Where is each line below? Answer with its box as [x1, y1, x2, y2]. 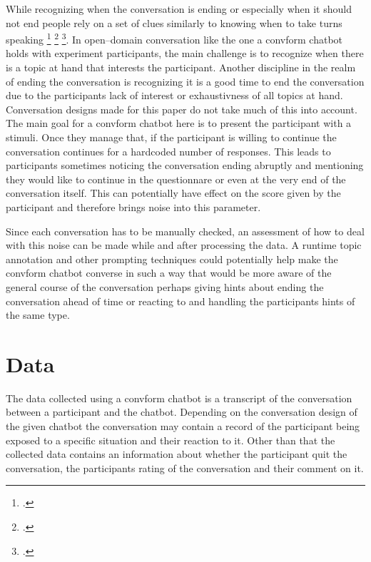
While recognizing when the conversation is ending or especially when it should [6, 1, 352, 16]
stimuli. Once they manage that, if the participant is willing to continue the [6, 130, 337, 144]
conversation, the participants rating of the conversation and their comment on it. [6, 460, 364, 475]
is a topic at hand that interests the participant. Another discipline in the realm [6, 60, 356, 75]
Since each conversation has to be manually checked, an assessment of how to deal [6, 223, 365, 238]
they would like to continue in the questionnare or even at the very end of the [6, 171, 346, 186]
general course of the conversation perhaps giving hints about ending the [6, 279, 324, 294]
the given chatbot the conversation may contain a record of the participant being [6, 419, 360, 434]
